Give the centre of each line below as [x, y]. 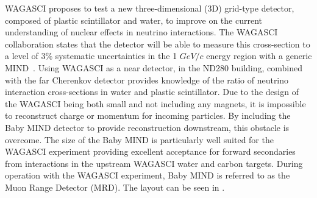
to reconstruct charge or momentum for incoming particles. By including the [148, 115]
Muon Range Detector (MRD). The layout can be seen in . [115, 187]
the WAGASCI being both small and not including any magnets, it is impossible [155, 103]
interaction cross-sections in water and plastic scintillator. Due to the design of [152, 92]
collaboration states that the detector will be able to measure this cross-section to [158, 44]
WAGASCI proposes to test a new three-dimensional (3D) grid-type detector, [150, 8]
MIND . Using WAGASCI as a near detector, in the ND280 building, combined [154, 67]
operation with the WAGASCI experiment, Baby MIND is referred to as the [148, 175]
